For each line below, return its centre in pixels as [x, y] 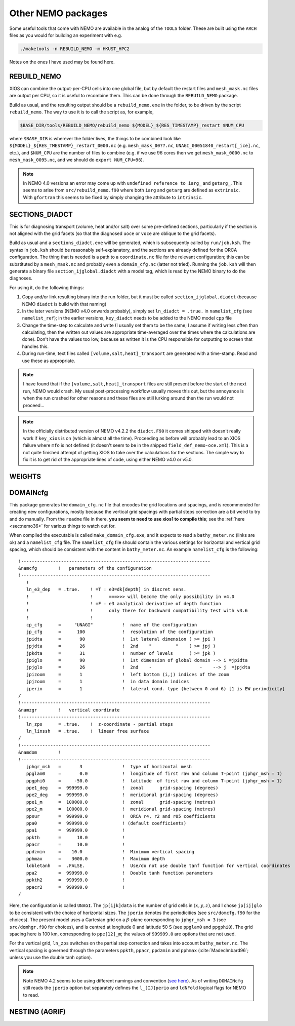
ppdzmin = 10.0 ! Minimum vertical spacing [110, 852]
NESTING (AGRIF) [37, 1012]
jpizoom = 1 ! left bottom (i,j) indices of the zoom [128, 674]
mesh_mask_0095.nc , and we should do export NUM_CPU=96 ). [77, 160]
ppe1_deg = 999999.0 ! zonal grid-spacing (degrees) [122, 788]
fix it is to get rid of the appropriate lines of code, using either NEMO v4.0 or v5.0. [108, 459]
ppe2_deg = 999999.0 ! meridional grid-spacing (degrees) [122, 795]
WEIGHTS [25, 476]
